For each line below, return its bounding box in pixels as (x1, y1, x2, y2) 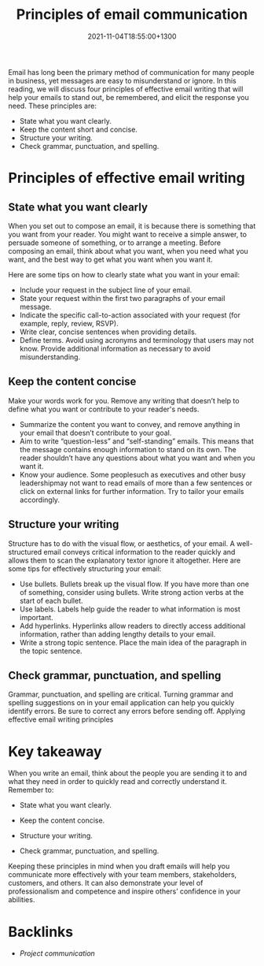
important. (19, 612, 53, 622)
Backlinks (8, 923, 74, 941)
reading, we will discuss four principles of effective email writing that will (8, 84, 244, 94)
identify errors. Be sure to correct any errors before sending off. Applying (8, 707, 246, 716)
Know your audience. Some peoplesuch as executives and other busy (19, 470, 246, 479)
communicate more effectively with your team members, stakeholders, (8, 870, 237, 879)
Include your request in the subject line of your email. (19, 285, 192, 295)
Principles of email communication (16, 6, 248, 24)
